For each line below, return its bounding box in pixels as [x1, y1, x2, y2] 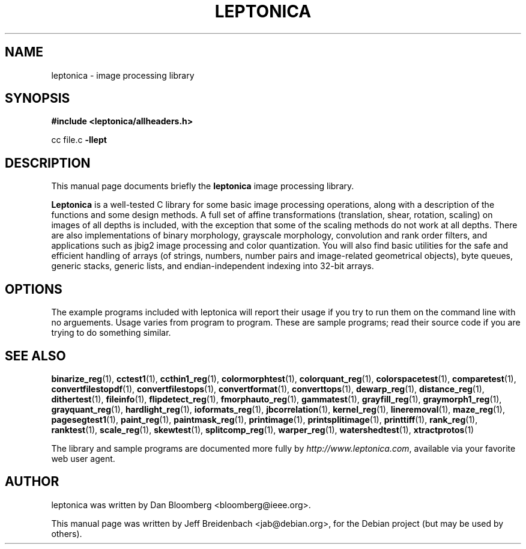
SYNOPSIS [5, 91, 70, 106]
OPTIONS [5, 281, 62, 297]
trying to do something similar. [51, 327, 171, 338]
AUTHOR [5, 474, 59, 490]
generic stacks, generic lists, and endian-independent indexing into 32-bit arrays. [51, 261, 374, 271]
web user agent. [51, 453, 115, 464]
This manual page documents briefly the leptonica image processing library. [51, 181, 354, 192]
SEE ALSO [5, 348, 66, 363]
